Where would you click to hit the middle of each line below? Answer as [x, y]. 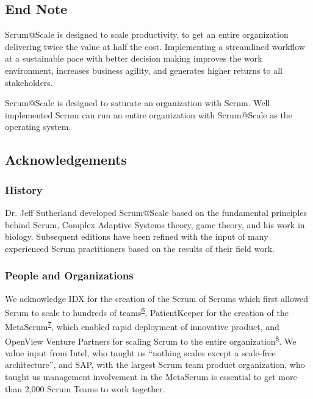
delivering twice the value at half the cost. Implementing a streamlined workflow [155, 46]
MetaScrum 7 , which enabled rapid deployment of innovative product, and [142, 326]
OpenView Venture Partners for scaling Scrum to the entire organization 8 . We [151, 340]
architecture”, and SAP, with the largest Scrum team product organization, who [155, 365]
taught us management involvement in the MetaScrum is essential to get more [151, 377]
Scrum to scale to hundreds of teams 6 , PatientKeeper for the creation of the [147, 311]
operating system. [38, 127]
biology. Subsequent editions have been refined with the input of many [137, 236]
